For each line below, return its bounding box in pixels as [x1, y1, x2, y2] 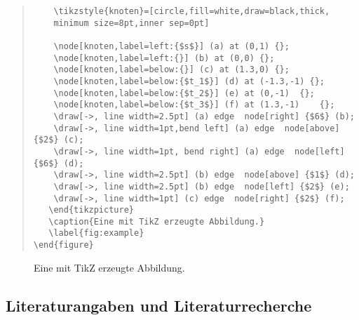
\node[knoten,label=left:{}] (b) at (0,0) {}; [53, 53, 275, 63]
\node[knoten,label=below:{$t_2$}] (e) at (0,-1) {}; [53, 88, 315, 98]
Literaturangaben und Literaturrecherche [6, 294, 312, 316]
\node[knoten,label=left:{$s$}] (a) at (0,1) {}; [53, 41, 290, 51]
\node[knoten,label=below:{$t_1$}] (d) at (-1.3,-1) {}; [53, 76, 325, 86]
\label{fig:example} [48, 228, 144, 239]
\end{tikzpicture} [48, 205, 134, 215]
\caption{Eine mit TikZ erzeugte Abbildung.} [48, 216, 265, 227]
